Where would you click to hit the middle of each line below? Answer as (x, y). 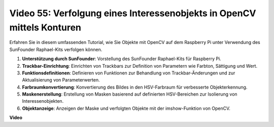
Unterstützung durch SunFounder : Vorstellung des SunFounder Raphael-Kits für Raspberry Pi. (122, 59)
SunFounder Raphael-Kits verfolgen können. (56, 49)
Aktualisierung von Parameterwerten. (61, 80)
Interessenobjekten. (43, 101)
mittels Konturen (45, 27)
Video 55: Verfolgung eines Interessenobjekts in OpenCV (133, 13)
